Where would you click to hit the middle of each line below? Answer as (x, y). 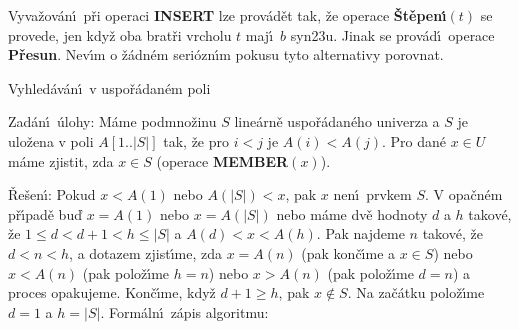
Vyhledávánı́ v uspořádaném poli (109, 87)
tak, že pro (196, 140)
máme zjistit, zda (61, 160)
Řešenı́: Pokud (52, 194)
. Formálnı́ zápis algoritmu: (184, 311)
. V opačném (463, 194)
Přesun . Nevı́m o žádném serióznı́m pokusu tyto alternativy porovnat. (226, 54)
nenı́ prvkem (372, 194)
